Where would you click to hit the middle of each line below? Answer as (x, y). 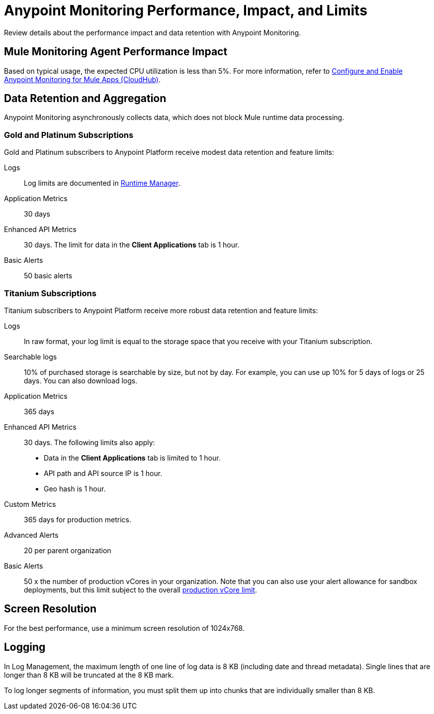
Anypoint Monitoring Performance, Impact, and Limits (186, 10)
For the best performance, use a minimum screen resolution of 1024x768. (124, 628)
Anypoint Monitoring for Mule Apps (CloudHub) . (83, 79)
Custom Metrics (30, 504)
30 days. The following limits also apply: (89, 442)
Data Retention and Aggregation (85, 99)
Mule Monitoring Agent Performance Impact (116, 52)
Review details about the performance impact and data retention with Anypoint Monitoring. (153, 32)
